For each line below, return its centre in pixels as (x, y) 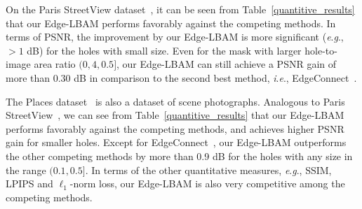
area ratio (55, 64)
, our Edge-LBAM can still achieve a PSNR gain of (226, 64)
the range (26, 170)
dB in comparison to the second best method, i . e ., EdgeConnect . (215, 77)
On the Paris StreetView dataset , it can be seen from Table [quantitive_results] (180, 9)
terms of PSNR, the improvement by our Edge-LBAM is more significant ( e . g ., (175, 37)
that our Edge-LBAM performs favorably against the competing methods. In (171, 23)
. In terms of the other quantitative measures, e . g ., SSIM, (208, 170)
